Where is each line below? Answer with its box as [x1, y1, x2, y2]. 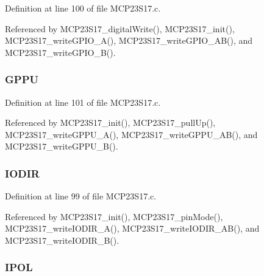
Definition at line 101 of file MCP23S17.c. [5, 95, 161, 108]
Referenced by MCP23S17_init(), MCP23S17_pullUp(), [5, 116, 216, 129]
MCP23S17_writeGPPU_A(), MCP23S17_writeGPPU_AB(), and [5, 128, 258, 140]
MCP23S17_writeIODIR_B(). [5, 233, 120, 246]
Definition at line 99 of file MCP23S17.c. [5, 190, 157, 202]
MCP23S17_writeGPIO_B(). [5, 46, 116, 58]
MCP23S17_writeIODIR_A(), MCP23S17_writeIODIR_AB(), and [5, 222, 260, 235]
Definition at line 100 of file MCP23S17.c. [5, 2, 161, 14]
